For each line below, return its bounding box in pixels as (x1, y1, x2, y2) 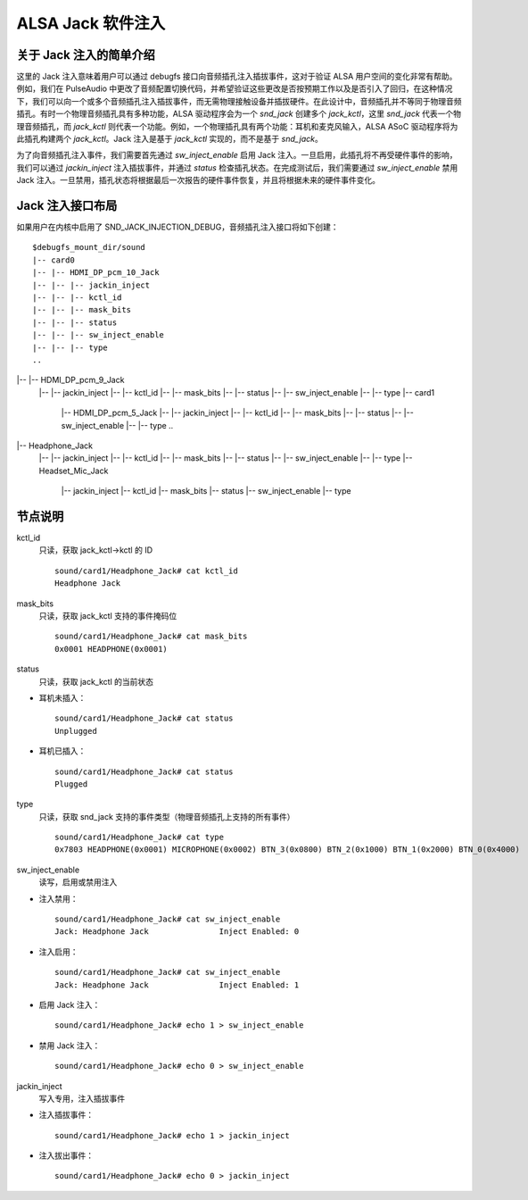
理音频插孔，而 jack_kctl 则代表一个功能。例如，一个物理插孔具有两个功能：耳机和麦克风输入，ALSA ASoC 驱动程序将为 (16, 121, 458, 131)
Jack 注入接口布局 (16, 198, 118, 213)
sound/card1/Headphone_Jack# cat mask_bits (54, 631, 248, 642)
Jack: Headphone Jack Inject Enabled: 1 (54, 979, 300, 990)
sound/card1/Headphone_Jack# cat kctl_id (54, 565, 238, 576)
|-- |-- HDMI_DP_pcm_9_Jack (16, 375, 125, 386)
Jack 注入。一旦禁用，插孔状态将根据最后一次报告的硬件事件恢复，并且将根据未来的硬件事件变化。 (16, 175, 381, 186)
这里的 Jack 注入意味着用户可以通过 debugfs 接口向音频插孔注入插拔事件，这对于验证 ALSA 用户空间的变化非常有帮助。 (16, 71, 458, 82)
